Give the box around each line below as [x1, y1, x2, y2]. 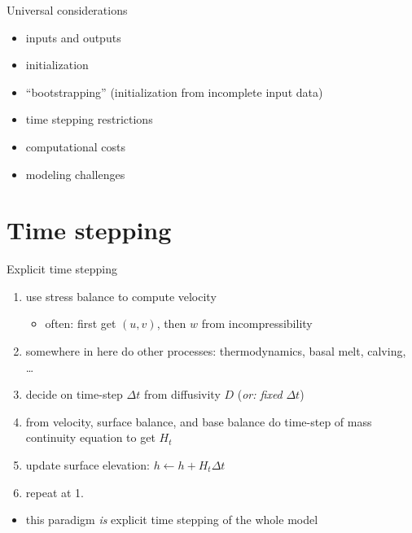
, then [156, 315, 186, 332]
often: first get [45, 315, 116, 332]
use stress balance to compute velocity [25, 287, 217, 304]
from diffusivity [143, 386, 221, 403]
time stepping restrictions [25, 111, 153, 128]
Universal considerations [7, 2, 128, 18]
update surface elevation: [25, 457, 150, 474]
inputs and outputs [25, 28, 121, 46]
